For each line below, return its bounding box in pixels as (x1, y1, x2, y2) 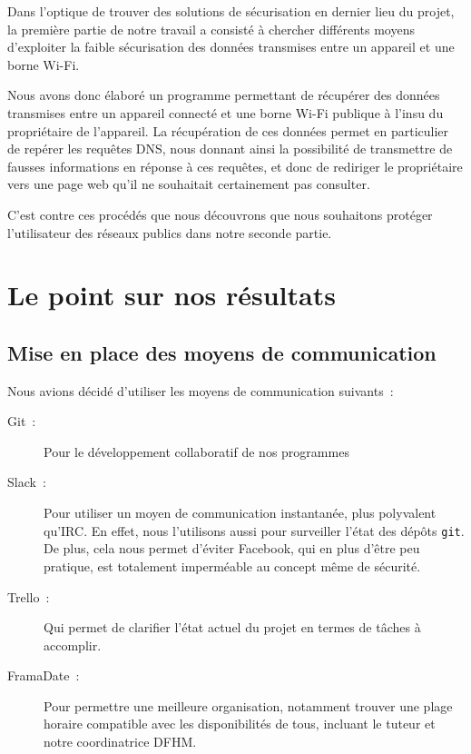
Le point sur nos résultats (7, 276, 336, 313)
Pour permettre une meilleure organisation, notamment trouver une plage (44, 696, 453, 715)
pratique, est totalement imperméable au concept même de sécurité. (44, 556, 421, 575)
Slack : (7, 472, 46, 491)
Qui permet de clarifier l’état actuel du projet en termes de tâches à (44, 618, 421, 637)
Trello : (7, 587, 50, 606)
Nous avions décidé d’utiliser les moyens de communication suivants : (7, 381, 394, 400)
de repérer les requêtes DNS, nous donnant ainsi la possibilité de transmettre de (7, 139, 453, 158)
